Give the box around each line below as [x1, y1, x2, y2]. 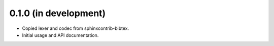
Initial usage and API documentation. [22, 32, 99, 38]
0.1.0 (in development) [9, 8, 106, 19]
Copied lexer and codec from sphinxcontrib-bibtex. [22, 25, 129, 31]
